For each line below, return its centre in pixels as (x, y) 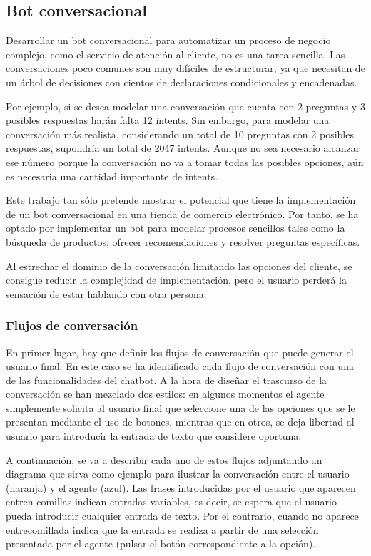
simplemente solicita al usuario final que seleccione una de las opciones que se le (181, 407)
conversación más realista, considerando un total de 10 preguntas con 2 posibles (180, 134)
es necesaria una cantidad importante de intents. (112, 176)
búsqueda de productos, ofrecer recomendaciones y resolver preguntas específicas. (183, 241)
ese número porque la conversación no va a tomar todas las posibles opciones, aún (185, 161)
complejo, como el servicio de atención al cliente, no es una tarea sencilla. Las (176, 54)
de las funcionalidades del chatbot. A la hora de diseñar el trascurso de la (167, 380)
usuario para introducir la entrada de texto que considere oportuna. (154, 436)
